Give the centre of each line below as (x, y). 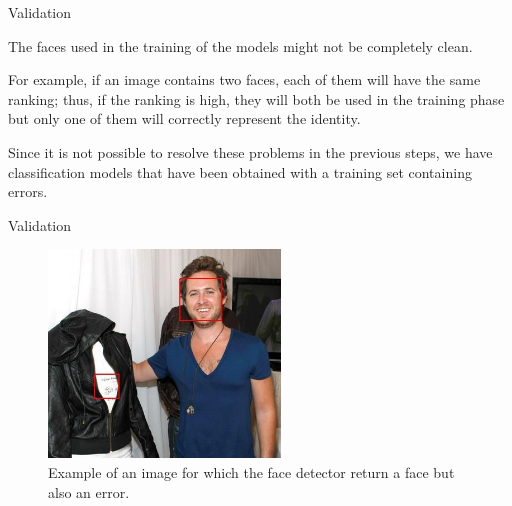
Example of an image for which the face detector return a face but (251, 472)
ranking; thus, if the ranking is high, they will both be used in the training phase (256, 98)
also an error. (89, 491)
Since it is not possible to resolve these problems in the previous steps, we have (250, 151)
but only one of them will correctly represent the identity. (184, 118)
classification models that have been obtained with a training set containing (240, 171)
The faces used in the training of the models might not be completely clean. (240, 45)
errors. (28, 191)
